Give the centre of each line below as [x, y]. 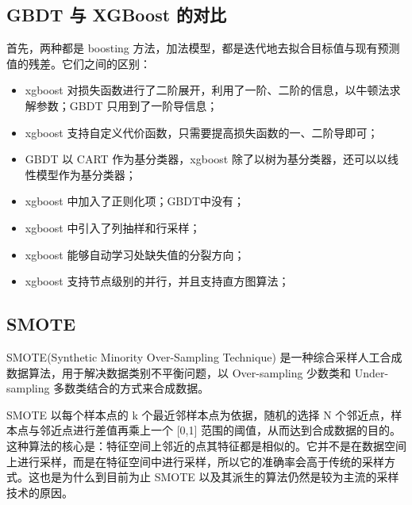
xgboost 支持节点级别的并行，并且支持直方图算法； [157, 281]
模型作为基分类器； [86, 174]
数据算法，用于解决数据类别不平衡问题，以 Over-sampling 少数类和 [179, 372]
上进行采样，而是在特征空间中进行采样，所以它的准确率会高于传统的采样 [195, 461]
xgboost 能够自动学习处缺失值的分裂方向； [135, 254]
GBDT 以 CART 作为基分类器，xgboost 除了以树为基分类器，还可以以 [206, 159]
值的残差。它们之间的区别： [79, 63]
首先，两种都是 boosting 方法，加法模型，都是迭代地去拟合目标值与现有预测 [203, 48]
